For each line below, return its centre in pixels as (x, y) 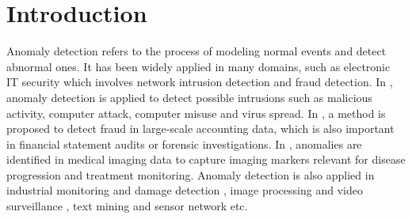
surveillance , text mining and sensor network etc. (127, 206)
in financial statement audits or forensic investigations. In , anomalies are (184, 143)
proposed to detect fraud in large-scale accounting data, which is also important (200, 128)
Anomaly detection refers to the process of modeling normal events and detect (196, 51)
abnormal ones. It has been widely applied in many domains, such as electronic (198, 66)
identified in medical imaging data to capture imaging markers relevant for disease (206, 159)
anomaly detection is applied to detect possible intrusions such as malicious (189, 97)
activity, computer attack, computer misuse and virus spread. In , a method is (196, 113)
